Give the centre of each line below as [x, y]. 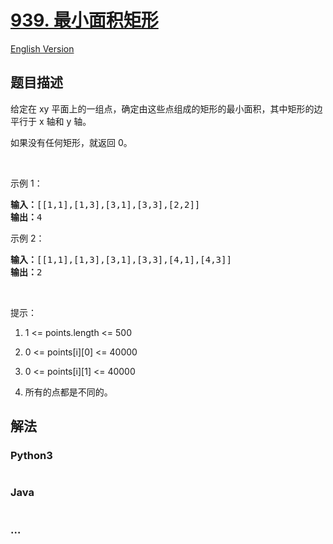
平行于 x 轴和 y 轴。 [51, 121]
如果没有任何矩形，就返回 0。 [71, 142]
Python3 [31, 456]
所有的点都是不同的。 [68, 392]
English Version [42, 48]
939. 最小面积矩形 [84, 20]
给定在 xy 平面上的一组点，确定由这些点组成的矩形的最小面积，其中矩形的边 [166, 108]
